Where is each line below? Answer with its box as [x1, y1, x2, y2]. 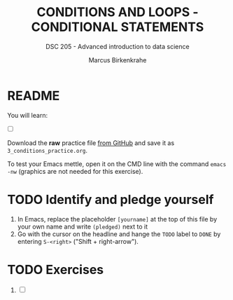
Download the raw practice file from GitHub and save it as [7, 138, 175, 147]
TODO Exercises [7, 261, 104, 278]
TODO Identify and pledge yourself [7, 191, 214, 207]
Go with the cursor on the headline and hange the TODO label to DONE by [17, 229, 221, 238]
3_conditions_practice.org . [7, 146, 88, 154]
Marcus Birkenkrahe [88, 55, 147, 64]
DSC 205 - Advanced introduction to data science [45, 42, 190, 50]
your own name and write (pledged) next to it [17, 222, 148, 231]
